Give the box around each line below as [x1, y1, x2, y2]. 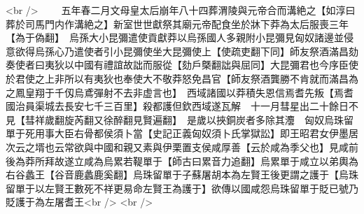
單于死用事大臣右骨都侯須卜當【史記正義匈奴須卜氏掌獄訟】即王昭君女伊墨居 [6, 126, 358, 141]
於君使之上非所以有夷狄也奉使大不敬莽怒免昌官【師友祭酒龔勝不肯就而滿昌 [6, 71, 349, 85]
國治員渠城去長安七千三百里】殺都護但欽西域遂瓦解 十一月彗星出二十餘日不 [6, 99, 358, 113]
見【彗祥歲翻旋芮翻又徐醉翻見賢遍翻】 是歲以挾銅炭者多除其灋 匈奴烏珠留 [6, 112, 353, 127]
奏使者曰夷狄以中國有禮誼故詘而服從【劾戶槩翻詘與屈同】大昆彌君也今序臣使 [6, 57, 358, 72]
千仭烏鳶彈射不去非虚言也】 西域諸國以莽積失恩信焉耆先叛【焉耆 [54, 85, 353, 99]
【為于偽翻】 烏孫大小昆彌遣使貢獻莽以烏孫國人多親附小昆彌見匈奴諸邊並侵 [6, 30, 353, 45]
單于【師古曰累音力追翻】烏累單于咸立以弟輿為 [142, 153, 358, 168]
